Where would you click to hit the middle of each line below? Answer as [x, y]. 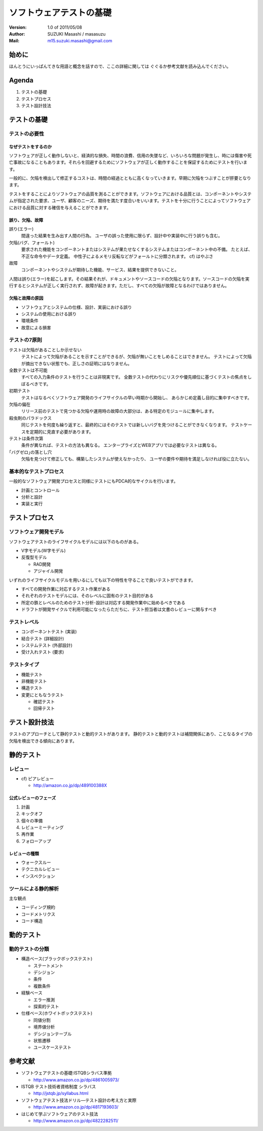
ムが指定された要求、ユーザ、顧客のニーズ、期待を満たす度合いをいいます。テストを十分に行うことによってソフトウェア [130, 201]
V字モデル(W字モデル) [43, 550]
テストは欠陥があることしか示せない [45, 350]
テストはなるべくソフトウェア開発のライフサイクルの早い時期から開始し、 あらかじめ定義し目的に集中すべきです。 [136, 398]
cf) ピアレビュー [38, 778]
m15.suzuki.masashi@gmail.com [80, 41]
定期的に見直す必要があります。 [61, 432]
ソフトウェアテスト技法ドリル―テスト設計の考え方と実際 [79, 1100]
